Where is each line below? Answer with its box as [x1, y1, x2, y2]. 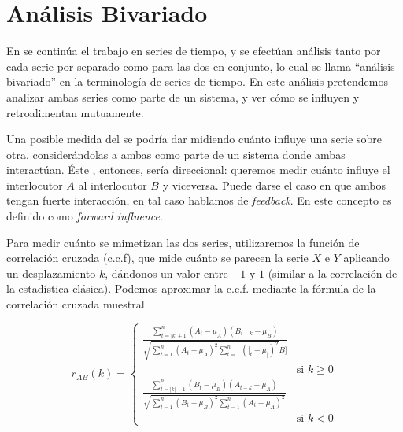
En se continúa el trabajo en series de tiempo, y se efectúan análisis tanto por [6, 42, 381, 59]
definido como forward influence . [6, 208, 163, 224]
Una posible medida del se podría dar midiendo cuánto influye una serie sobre [6, 131, 382, 147]
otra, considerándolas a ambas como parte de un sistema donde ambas [6, 146, 346, 162]
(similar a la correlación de [268, 264, 397, 281]
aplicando [343, 249, 390, 266]
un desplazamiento [6, 264, 96, 281]
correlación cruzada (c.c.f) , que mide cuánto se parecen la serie [6, 249, 309, 266]
